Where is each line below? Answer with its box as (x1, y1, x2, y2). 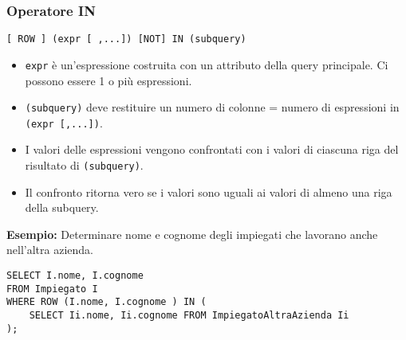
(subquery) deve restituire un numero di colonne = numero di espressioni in (25, 99, 400, 115)
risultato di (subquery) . (25, 157, 144, 174)
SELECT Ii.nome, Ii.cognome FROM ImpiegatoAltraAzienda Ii (29, 310, 349, 322)
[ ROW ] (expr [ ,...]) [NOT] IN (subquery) (6, 33, 246, 45)
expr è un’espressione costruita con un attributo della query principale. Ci (25, 56, 388, 72)
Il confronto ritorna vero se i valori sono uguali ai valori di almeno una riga (25, 183, 392, 200)
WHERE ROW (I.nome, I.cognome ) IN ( (6, 296, 207, 308)
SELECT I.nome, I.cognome (6, 270, 144, 282)
